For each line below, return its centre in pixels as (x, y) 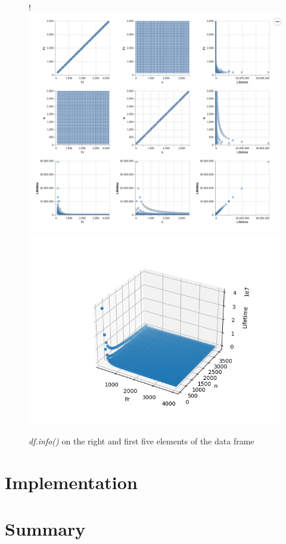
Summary (45, 528)
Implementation (71, 482)
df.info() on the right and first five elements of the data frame (142, 441)
